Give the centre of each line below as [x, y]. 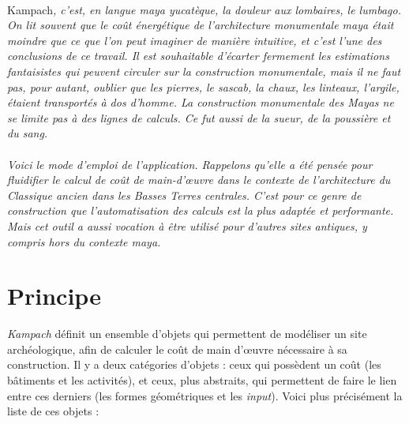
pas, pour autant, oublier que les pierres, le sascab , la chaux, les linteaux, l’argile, [203, 86]
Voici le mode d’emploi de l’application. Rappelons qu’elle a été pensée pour [190, 164]
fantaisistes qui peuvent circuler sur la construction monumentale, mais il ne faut [204, 71]
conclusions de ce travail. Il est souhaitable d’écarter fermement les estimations [198, 56]
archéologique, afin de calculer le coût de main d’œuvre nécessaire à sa [177, 349]
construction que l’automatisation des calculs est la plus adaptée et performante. [201, 210]
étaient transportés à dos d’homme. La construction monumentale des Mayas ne [201, 102]
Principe [54, 296]
